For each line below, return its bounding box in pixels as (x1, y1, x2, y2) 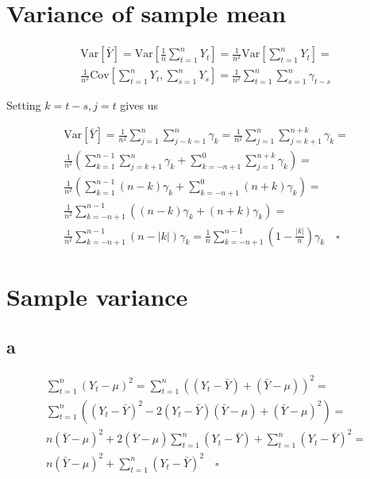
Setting (6, 97, 41, 114)
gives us (120, 97, 158, 114)
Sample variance (6, 280, 188, 312)
